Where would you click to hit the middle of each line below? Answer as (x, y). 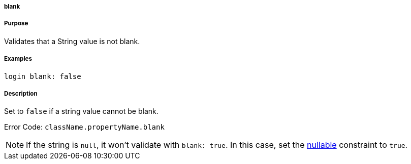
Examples (18, 59)
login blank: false (43, 76)
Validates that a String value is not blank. (72, 41)
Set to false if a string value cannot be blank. (81, 111)
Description (21, 93)
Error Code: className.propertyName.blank (84, 127)
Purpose (16, 24)
